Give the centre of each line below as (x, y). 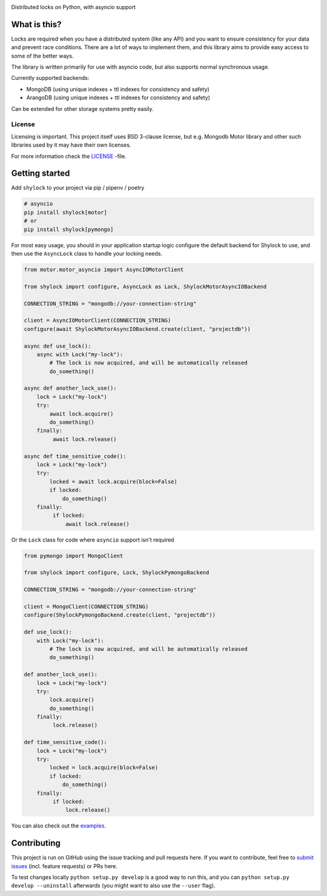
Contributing (36, 843)
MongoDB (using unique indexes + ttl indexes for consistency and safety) (118, 89)
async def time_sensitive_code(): (75, 456)
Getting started (41, 174)
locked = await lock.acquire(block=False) (114, 481)
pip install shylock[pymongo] (69, 229)
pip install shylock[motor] (65, 212)
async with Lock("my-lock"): (80, 354)
